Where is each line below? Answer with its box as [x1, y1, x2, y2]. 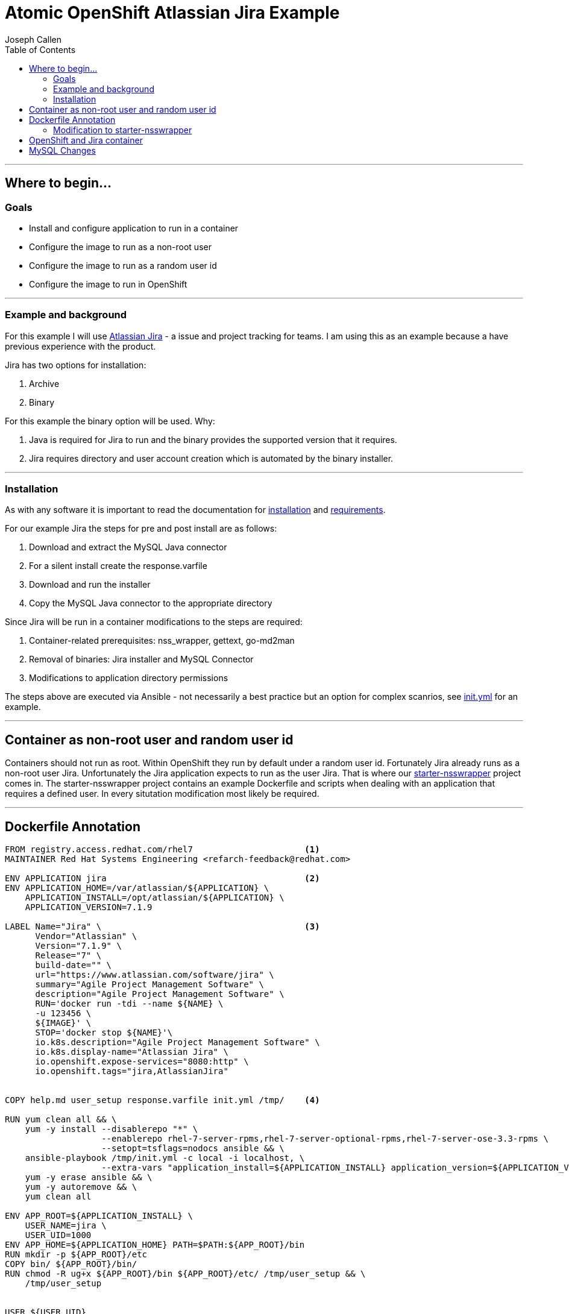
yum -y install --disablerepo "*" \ [25, 1124, 198, 1134]
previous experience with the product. [5, 341, 156, 351]
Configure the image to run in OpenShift [29, 278, 187, 289]
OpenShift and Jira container [29, 134, 143, 145]
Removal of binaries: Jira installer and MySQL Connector [29, 654, 254, 665]
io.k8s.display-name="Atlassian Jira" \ [35, 1047, 228, 1057]
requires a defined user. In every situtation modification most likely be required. [5, 788, 319, 799]
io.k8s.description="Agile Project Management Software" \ [35, 1037, 320, 1048]
